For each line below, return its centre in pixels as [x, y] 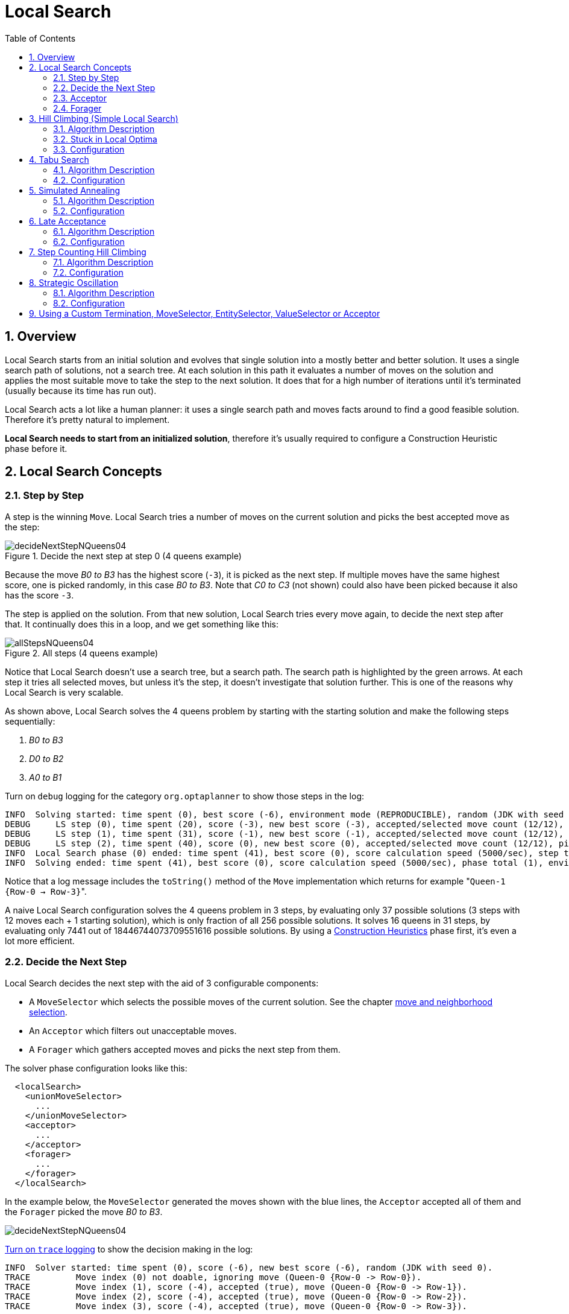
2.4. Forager [77, 108]
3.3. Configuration [89, 149]
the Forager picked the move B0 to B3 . [84, 1211]
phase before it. [36, 448]
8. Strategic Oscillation [74, 282]
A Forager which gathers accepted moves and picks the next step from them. [185, 1049]
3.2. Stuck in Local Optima [105, 139]
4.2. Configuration [89, 180]
